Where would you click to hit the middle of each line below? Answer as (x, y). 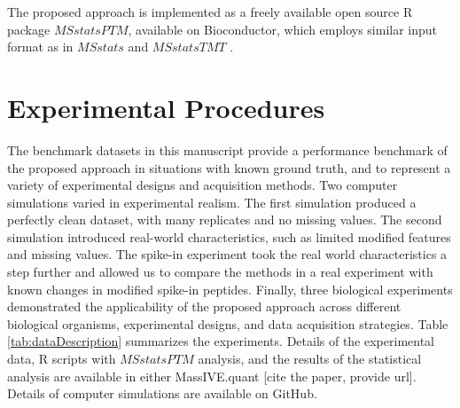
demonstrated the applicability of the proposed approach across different (204, 306)
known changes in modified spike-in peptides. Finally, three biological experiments (230, 289)
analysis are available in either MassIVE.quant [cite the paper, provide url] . (212, 376)
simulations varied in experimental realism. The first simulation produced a (212, 202)
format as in (40, 47)
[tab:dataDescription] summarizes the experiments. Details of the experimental (221, 341)
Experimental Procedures (166, 107)
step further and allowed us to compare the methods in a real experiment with (220, 272)
